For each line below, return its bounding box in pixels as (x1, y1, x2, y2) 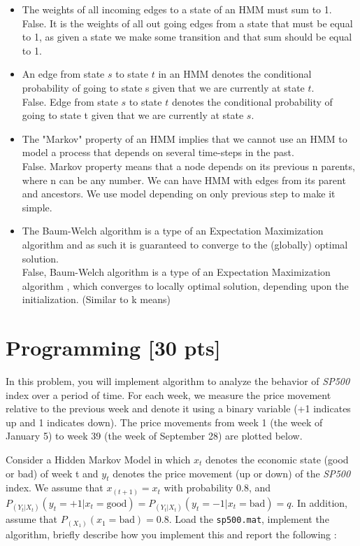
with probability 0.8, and (164, 480, 271, 495)
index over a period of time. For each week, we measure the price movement (6, 387, 331, 402)
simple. (22, 199, 52, 214)
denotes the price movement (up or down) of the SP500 (113, 465, 351, 480)
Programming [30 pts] (6, 333, 221, 362)
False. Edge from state (22, 94, 118, 108)
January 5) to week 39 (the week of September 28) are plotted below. (6, 428, 303, 443)
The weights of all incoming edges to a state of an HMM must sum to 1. (22, 2, 332, 16)
